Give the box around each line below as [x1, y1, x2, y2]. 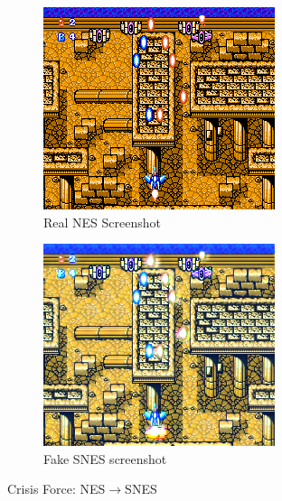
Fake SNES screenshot [43, 449, 167, 468]
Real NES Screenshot [43, 212, 162, 231]
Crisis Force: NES [7, 479, 106, 498]
